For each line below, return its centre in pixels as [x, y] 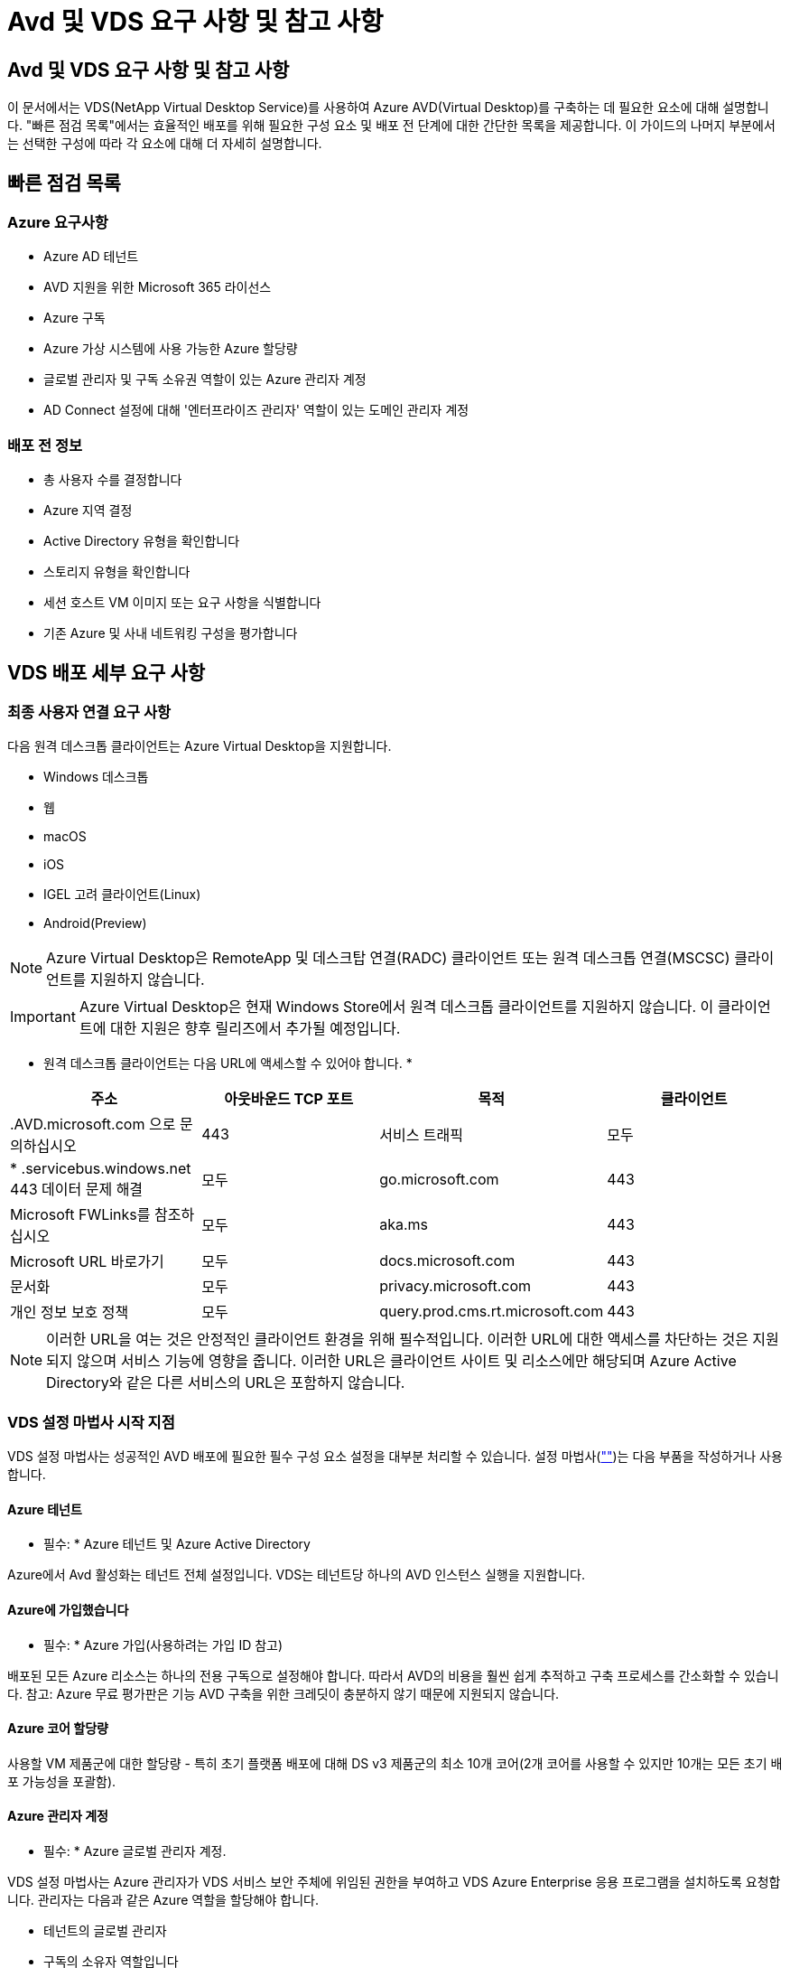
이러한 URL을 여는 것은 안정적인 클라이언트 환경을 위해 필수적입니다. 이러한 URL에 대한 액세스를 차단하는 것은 [397, 1340]
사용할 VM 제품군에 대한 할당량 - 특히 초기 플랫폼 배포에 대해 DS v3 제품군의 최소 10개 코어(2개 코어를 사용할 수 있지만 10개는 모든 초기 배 [395, 1763]
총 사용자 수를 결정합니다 [113, 480]
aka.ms [404, 1225]
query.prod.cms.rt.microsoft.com [492, 1312]
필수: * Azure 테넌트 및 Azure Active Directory [177, 1544]
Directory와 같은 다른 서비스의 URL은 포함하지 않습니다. [226, 1383]
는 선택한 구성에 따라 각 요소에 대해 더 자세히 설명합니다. [165, 144]
